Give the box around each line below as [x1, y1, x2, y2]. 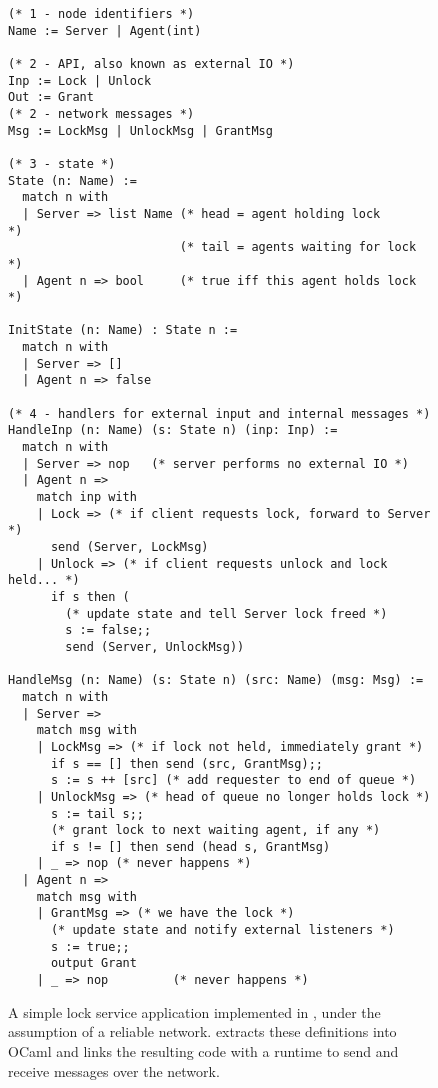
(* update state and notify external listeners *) [50, 923, 395, 938]
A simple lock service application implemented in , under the [8, 1001, 381, 1022]
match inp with [36, 490, 137, 505]
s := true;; [50, 939, 130, 954]
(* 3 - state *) [8, 156, 116, 171]
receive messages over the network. [8, 1060, 220, 1081]
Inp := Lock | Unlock [8, 73, 152, 88]
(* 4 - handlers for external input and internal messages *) [8, 406, 431, 421]
